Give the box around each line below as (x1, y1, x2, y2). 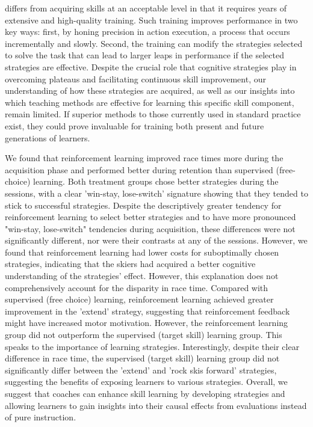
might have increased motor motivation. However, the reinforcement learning (5, 316, 288, 329)
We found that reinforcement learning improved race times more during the (5, 152, 284, 164)
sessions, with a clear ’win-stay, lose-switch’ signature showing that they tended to (5, 186, 308, 199)
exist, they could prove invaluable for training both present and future (5, 119, 264, 132)
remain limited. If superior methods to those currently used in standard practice (5, 108, 301, 120)
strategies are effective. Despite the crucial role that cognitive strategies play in (5, 60, 297, 73)
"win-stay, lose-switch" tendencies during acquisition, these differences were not (5, 222, 296, 235)
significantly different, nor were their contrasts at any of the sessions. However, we (5, 234, 308, 247)
